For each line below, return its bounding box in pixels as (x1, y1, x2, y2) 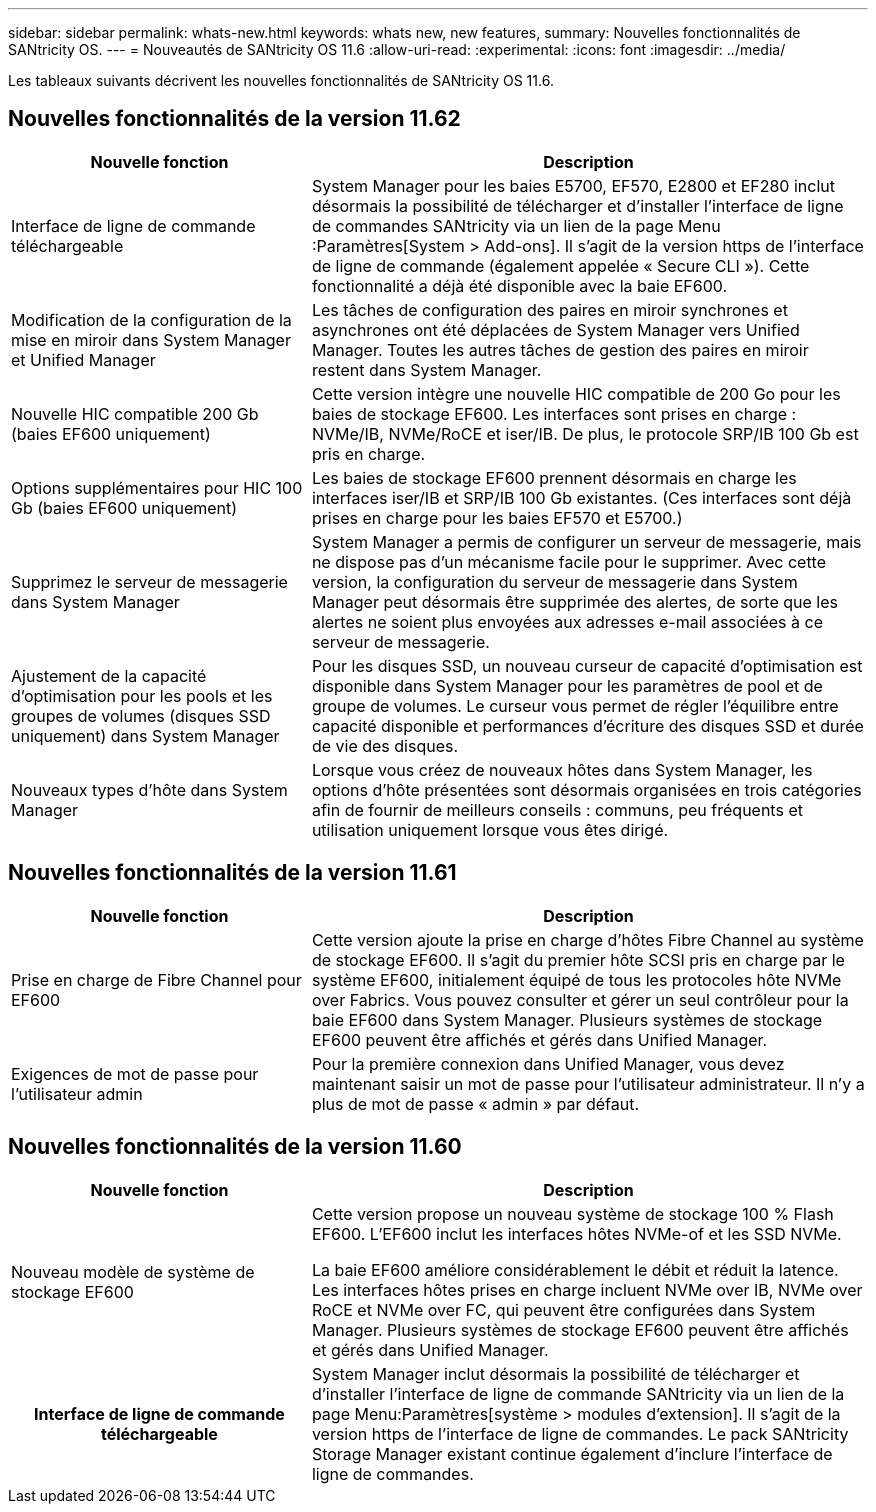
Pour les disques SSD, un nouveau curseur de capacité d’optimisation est (311, 655, 863, 676)
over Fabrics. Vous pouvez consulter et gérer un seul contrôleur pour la (311, 989, 849, 1010)
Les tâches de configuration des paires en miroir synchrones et (311, 299, 788, 320)
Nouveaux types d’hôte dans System (11, 779, 288, 800)
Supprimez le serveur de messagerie (11, 571, 288, 592)
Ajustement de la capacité (11, 665, 207, 686)
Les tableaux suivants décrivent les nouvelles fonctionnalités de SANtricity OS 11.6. (8, 72, 554, 89)
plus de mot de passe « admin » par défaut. (311, 1093, 640, 1114)
